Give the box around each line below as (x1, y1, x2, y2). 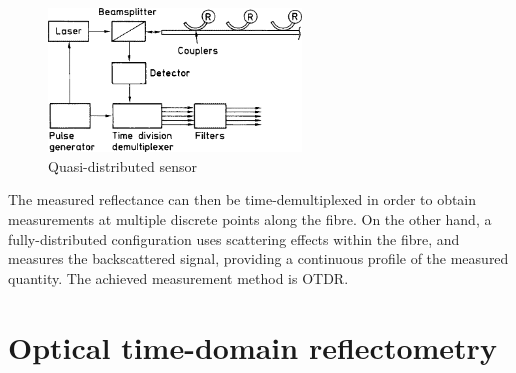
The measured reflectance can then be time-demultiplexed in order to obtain (8, 189, 477, 210)
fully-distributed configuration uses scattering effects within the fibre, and (8, 228, 460, 249)
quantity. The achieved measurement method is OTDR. (8, 267, 349, 288)
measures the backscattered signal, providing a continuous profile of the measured (8, 248, 509, 269)
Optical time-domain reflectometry (8, 326, 497, 367)
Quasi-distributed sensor (48, 155, 197, 176)
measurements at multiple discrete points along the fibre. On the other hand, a (8, 208, 492, 229)
